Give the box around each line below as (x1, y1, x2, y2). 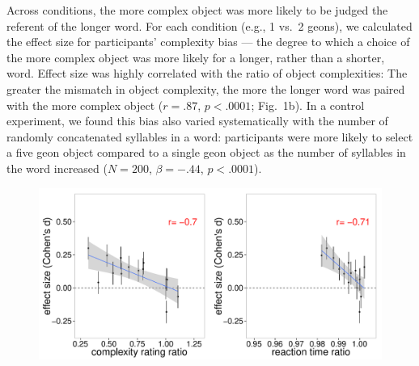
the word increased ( (6, 159, 108, 176)
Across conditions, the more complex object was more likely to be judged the (6, 2, 388, 18)
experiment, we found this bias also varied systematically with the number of (6, 112, 388, 129)
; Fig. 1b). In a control (251, 96, 365, 113)
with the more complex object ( (6, 96, 163, 113)
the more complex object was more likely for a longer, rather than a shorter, (6, 48, 385, 65)
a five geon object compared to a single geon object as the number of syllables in (6, 144, 406, 161)
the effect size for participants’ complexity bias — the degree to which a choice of (6, 33, 410, 50)
